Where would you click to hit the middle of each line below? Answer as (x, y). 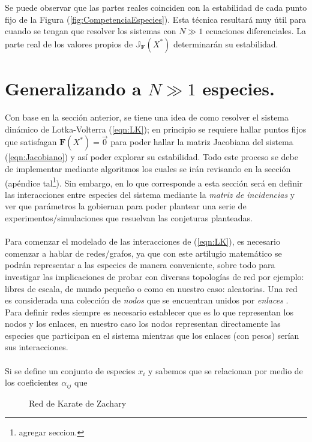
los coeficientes (32, 382)
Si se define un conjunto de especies (70, 370)
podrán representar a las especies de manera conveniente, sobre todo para (140, 265)
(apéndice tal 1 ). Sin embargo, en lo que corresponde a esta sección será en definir (154, 182)
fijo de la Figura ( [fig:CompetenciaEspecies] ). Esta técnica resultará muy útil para (155, 19)
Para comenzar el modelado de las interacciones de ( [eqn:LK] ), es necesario (142, 241)
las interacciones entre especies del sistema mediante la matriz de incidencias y (150, 194)
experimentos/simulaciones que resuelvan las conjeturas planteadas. (129, 217)
